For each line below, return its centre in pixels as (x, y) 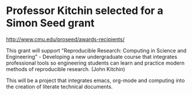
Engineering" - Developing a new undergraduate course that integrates (92, 57)
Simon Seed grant (50, 23)
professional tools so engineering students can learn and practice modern (95, 63)
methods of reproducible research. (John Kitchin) (66, 69)
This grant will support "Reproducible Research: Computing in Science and (96, 50)
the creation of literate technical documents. (59, 86)
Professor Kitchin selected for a (85, 11)
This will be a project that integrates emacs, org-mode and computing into (96, 80)
